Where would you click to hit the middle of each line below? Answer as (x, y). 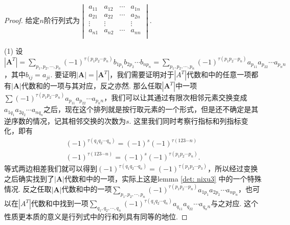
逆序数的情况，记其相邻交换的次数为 (65, 120)
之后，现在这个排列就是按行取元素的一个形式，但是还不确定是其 (151, 109)
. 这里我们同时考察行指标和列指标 (185, 120)
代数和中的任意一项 (219, 74)
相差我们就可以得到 (65, 168)
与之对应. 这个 (235, 203)
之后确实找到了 (29, 178)
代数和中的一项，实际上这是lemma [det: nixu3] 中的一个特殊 (163, 178)
